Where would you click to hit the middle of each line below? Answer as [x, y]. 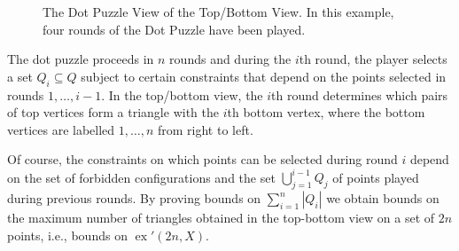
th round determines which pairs [360, 94]
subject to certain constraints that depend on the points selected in [264, 76]
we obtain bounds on [383, 198]
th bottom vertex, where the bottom [326, 112]
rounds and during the [230, 59]
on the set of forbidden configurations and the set [141, 177]
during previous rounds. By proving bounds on [134, 198]
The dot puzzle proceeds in [81, 59]
